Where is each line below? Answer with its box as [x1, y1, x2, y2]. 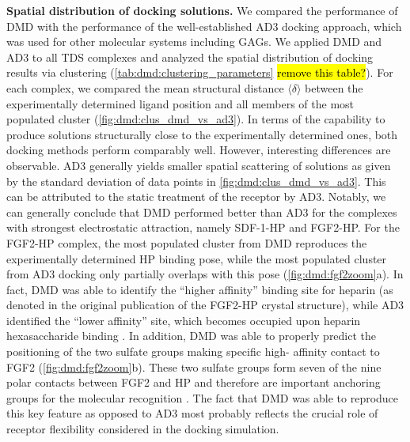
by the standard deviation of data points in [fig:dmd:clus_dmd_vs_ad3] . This [6, 172, 386, 189]
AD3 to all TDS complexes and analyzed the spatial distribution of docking [6, 48, 374, 65]
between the [305, 79, 363, 96]
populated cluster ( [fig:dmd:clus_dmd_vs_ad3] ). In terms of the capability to [6, 111, 385, 127]
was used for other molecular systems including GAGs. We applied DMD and [6, 33, 382, 50]
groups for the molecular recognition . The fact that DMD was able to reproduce [6, 389, 399, 406]
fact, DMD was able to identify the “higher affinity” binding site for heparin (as [6, 281, 393, 297]
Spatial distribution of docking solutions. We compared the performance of [6, 2, 398, 18]
